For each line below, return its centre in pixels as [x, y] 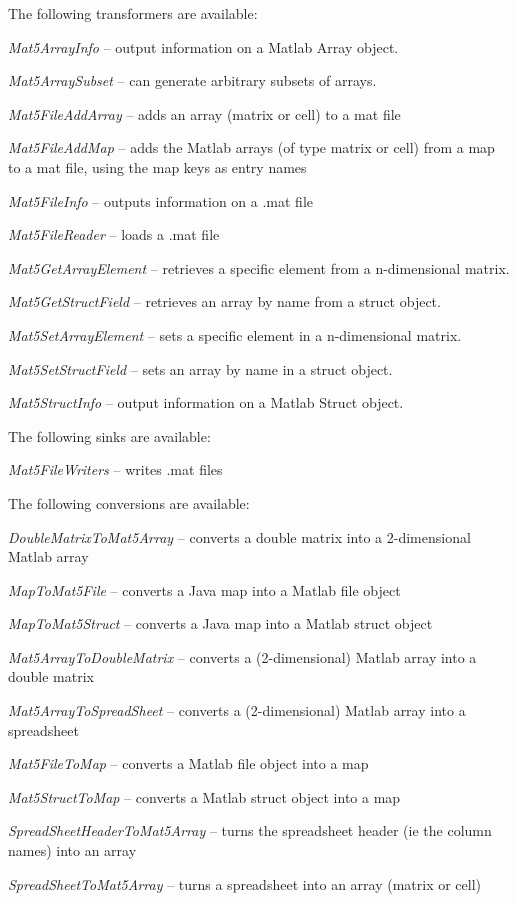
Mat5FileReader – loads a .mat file [114, 234]
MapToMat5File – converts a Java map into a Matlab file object [204, 589]
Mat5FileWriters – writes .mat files [115, 469]
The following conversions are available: [129, 502]
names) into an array [72, 850]
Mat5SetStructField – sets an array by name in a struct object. [200, 368]
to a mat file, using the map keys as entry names [157, 166]
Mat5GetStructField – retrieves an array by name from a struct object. [224, 301]
